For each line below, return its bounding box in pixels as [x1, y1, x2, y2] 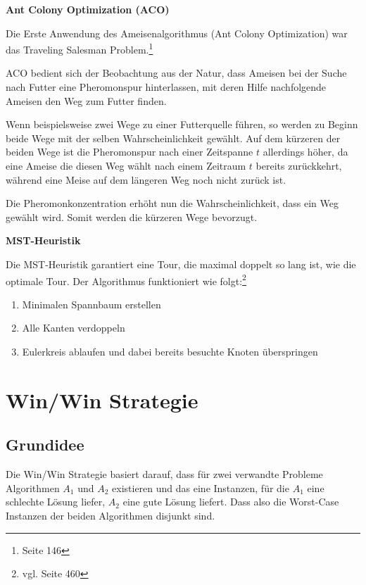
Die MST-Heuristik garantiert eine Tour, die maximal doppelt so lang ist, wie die [6, 256, 356, 271]
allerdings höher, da [263, 144, 348, 159]
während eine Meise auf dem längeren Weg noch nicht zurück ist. [6, 172, 286, 187]
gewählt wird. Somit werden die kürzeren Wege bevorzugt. [6, 209, 258, 224]
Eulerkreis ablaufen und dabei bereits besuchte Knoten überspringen [22, 344, 318, 358]
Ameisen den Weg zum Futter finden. [6, 93, 167, 108]
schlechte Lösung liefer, [6, 494, 106, 509]
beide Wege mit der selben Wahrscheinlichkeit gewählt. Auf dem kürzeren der [6, 130, 341, 145]
